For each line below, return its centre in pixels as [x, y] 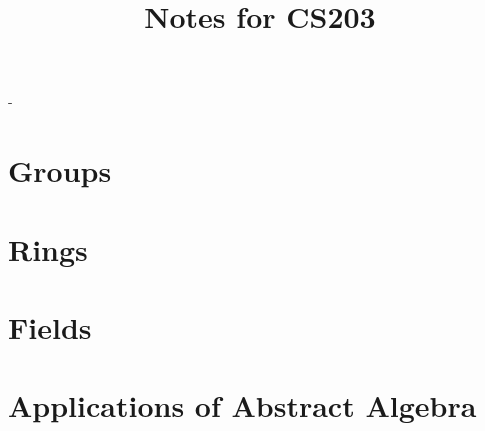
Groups [60, 170]
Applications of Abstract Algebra [242, 405]
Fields [50, 326]
